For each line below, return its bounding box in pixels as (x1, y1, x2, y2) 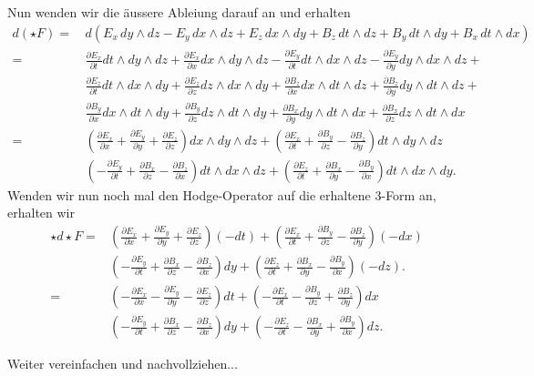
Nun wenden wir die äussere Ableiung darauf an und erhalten (7, 3, 351, 21)
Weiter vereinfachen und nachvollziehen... (7, 354, 238, 373)
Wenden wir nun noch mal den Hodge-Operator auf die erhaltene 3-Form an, (7, 185, 436, 204)
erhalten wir (7, 203, 75, 222)
